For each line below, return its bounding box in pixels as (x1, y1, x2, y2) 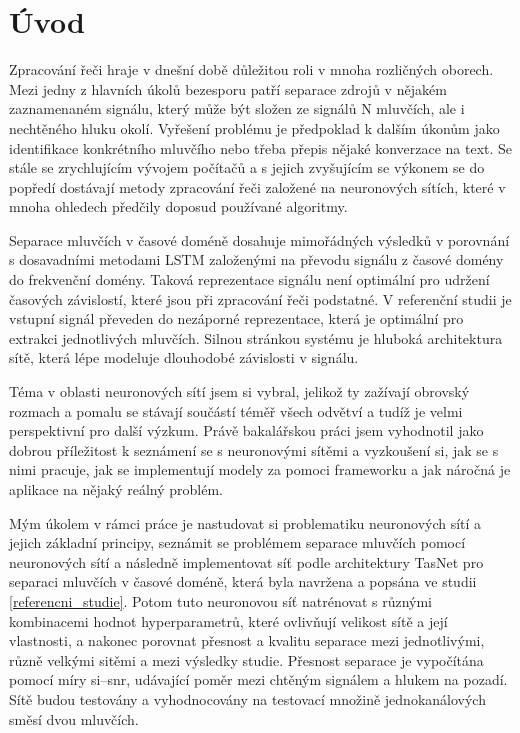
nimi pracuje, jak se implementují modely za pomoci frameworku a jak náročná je (9, 459, 511, 480)
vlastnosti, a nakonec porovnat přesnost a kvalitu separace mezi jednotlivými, (9, 630, 485, 651)
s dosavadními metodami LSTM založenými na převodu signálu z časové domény (9, 249, 504, 270)
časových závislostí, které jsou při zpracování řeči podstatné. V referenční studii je (9, 288, 512, 309)
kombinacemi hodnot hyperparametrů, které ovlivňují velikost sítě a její (9, 610, 448, 631)
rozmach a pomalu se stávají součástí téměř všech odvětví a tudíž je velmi (9, 400, 463, 421)
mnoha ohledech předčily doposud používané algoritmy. (9, 196, 348, 217)
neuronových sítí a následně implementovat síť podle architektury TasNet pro (9, 551, 484, 572)
